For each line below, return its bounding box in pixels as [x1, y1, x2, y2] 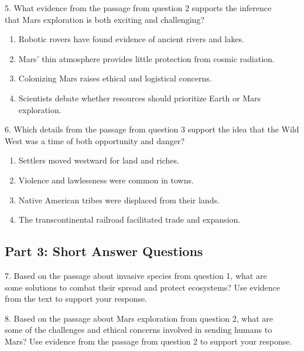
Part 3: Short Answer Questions [5, 242, 203, 260]
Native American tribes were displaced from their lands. [18, 193, 220, 206]
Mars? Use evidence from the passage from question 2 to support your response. [5, 335, 292, 347]
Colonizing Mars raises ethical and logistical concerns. [18, 72, 212, 84]
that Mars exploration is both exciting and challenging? [5, 13, 204, 25]
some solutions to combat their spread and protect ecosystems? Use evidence [5, 281, 281, 293]
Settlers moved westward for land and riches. [18, 154, 179, 166]
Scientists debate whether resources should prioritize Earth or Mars [18, 91, 261, 104]
